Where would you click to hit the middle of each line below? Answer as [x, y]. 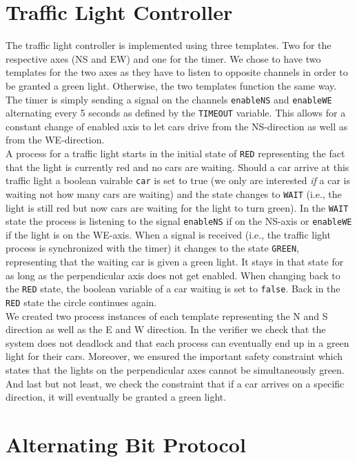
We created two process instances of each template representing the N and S [167, 315]
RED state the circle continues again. [81, 302]
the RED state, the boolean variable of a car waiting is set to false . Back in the [173, 289]
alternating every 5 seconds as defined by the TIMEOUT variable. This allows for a [176, 113]
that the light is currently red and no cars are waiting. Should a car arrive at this [177, 167]
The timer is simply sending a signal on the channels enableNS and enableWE [169, 99]
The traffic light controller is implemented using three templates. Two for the [169, 45]
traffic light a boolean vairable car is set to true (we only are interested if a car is [178, 180]
